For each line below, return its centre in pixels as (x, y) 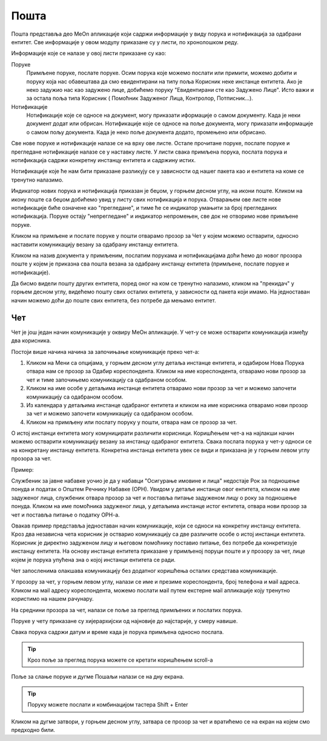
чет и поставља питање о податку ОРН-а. (66, 515)
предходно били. (33, 730)
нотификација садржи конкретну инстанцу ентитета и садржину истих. (104, 160)
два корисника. (31, 341)
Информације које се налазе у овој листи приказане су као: (89, 53)
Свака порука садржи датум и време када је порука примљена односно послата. (117, 632)
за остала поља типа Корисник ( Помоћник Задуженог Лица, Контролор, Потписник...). (140, 98)
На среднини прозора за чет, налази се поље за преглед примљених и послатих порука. (127, 610)
